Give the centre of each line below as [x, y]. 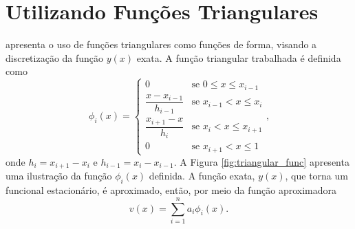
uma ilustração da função [59, 176]
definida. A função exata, [202, 176]
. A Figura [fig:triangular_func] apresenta [261, 161]
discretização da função [55, 57]
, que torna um [316, 176]
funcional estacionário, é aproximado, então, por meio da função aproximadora [171, 190]
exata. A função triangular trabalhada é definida [239, 57]
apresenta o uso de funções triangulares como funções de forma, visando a [161, 44]
